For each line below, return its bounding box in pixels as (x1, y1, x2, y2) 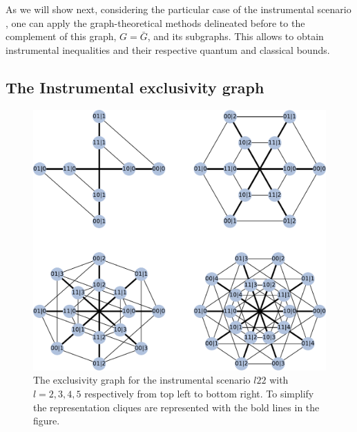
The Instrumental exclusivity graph (6, 76, 264, 97)
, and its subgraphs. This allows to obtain (147, 29, 324, 44)
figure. (33, 413, 60, 428)
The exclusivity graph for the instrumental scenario (33, 373, 251, 387)
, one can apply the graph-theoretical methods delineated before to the (6, 15, 305, 30)
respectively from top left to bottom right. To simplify (84, 386, 314, 400)
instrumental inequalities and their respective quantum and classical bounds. (6, 42, 330, 57)
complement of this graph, (6, 29, 117, 44)
